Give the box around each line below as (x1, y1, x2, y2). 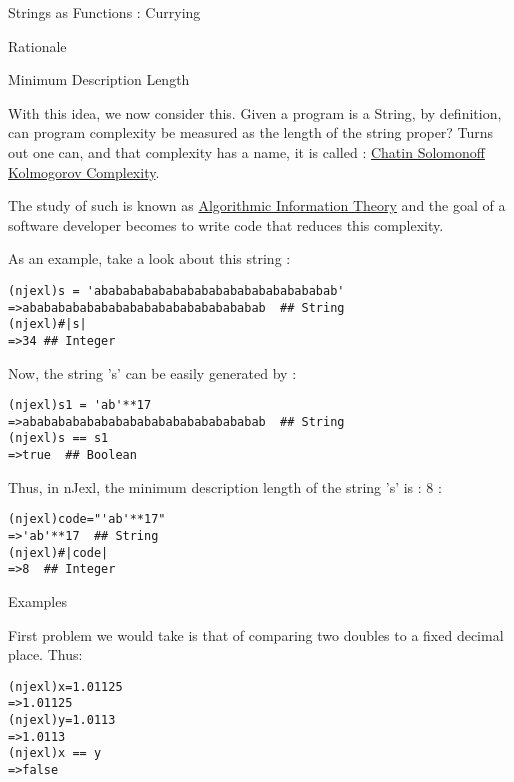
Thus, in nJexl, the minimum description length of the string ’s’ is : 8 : (8, 476, 442, 497)
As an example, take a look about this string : (8, 248, 291, 269)
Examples (8, 591, 67, 611)
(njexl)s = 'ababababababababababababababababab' (8, 283, 345, 298)
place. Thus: (8, 644, 83, 665)
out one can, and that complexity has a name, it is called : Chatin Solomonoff (8, 141, 485, 162)
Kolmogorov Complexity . (8, 161, 160, 182)
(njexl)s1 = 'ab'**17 (8, 398, 152, 413)
